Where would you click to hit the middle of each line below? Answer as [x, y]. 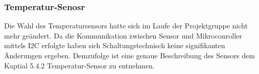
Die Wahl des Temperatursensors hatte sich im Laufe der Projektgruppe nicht [126, 26]
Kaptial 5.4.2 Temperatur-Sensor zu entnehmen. [79, 65]
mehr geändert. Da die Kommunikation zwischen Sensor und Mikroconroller [123, 35]
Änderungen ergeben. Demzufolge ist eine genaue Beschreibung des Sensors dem [129, 55]
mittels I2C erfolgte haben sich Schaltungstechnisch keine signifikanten [115, 45]
